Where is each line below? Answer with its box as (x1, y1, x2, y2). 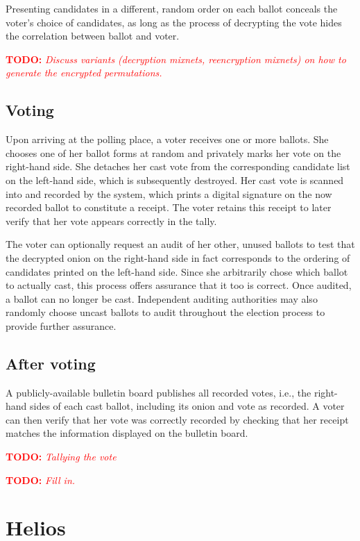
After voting (6, 352, 96, 374)
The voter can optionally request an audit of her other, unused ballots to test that (6, 237, 355, 251)
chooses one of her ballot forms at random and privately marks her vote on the (6, 145, 341, 160)
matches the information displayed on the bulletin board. (6, 426, 248, 440)
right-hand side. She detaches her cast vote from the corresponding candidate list (6, 159, 350, 174)
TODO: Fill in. (6, 472, 76, 487)
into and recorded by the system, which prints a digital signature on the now (6, 186, 332, 201)
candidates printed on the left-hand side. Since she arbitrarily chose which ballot (6, 264, 348, 278)
